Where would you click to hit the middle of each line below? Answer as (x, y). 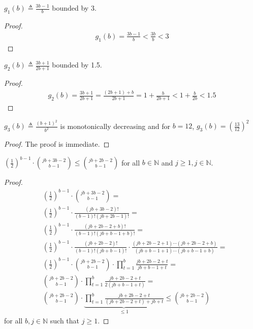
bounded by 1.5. (77, 65)
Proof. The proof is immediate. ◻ (57, 144)
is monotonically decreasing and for (115, 126)
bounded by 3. (74, 8)
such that (65, 320)
